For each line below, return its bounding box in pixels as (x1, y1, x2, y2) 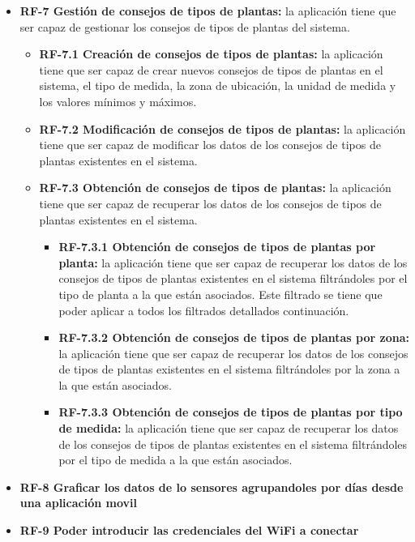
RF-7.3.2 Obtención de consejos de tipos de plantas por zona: (58, 329, 409, 346)
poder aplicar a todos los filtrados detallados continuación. (58, 301, 349, 318)
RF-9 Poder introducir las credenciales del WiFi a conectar (19, 522, 359, 539)
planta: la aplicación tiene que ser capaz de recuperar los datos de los (58, 254, 408, 271)
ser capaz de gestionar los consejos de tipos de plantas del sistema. (19, 18, 350, 35)
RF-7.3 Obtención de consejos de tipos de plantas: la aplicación (39, 179, 391, 196)
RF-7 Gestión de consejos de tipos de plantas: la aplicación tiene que (19, 2, 396, 19)
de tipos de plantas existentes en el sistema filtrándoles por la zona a (58, 361, 400, 378)
